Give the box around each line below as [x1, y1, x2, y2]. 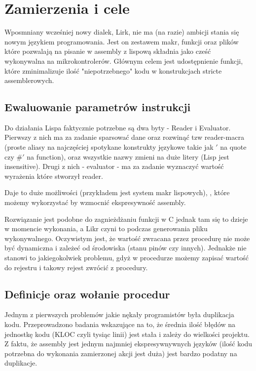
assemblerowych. [4, 75, 54, 85]
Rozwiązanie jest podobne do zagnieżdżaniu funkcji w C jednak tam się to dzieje [4, 213, 248, 224]
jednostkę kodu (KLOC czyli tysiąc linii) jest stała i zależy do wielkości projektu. [4, 329, 250, 339]
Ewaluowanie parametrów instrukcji [4, 99, 191, 115]
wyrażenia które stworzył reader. [4, 170, 103, 181]
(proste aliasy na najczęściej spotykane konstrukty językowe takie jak [4, 142, 214, 152]
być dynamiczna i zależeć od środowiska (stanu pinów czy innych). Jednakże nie [4, 243, 247, 253]
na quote [220, 142, 247, 152]
